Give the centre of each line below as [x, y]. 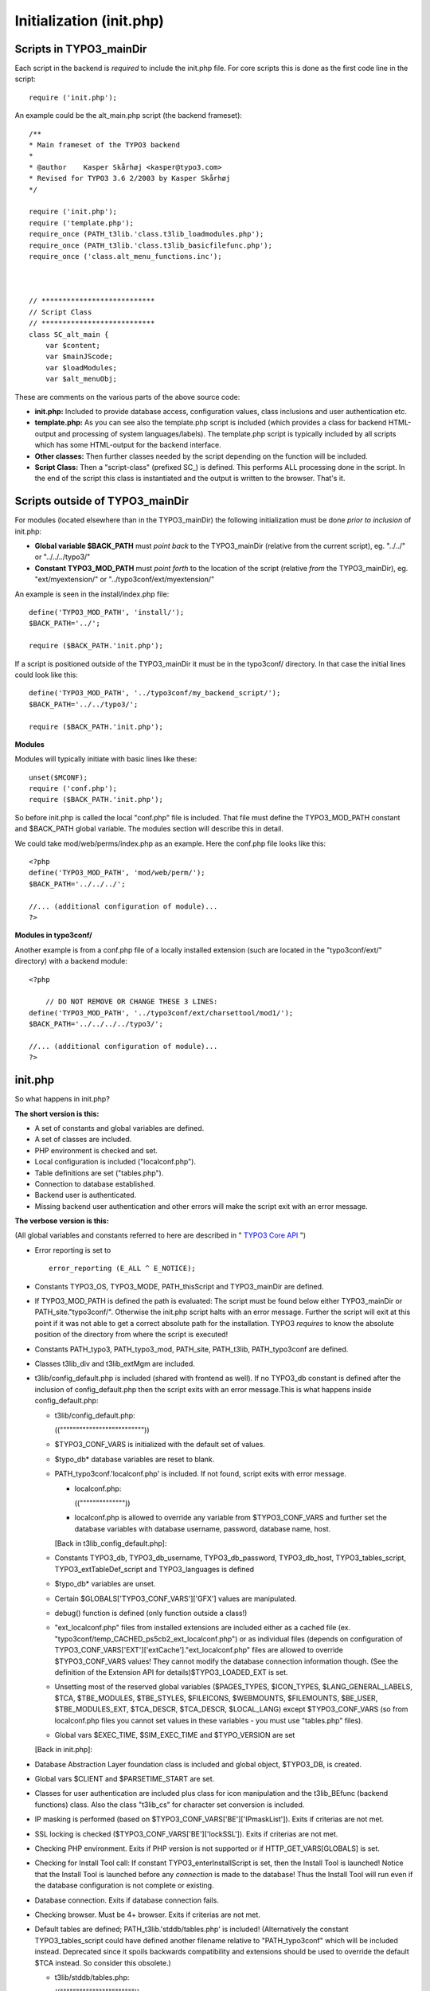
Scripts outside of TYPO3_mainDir [102, 501]
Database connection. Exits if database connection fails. [127, 1900]
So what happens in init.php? [63, 1099]
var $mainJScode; [79, 357]
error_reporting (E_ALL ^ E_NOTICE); [123, 1269]
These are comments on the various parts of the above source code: [127, 397]
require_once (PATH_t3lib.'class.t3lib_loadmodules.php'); [147, 234]
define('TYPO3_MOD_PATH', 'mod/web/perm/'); [117, 873]
